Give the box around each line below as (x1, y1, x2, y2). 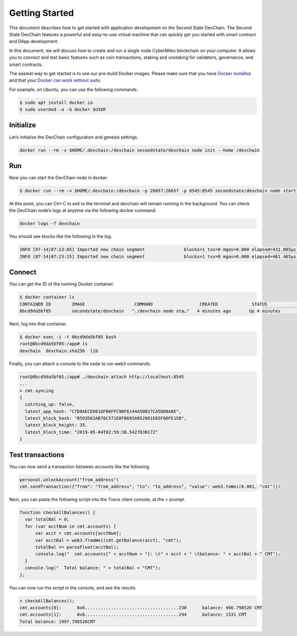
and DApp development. (9, 39, 59, 45)
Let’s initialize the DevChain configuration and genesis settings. (9, 134, 139, 140)
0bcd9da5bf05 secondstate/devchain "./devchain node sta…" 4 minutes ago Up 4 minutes (19, 308, 281, 314)
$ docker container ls (19, 294, 75, 300)
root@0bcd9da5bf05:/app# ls (19, 341, 88, 347)
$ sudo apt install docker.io (19, 99, 93, 105)
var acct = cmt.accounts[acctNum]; (35, 531, 122, 536)
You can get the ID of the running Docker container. (9, 281, 114, 287)
